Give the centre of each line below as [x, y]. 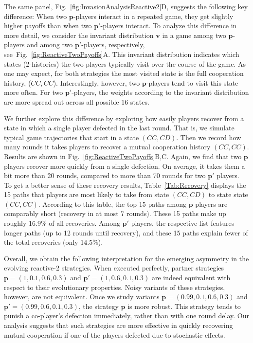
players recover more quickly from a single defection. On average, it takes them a [125, 166]
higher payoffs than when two [48, 26]
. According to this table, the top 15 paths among [112, 204]
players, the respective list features [183, 223]
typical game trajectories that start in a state [72, 137]
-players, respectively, [113, 45]
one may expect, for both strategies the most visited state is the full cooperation [124, 73]
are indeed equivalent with [191, 278]
